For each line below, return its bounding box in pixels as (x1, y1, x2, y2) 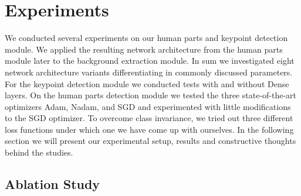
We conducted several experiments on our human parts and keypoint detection (5, 32, 288, 44)
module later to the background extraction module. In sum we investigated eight (5, 54, 295, 67)
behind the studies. (5, 146, 73, 159)
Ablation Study (5, 175, 100, 193)
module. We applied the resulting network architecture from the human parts (5, 43, 283, 55)
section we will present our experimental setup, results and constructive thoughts (5, 135, 296, 147)
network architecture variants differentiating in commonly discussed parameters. (5, 66, 293, 78)
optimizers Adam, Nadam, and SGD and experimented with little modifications (5, 100, 291, 112)
